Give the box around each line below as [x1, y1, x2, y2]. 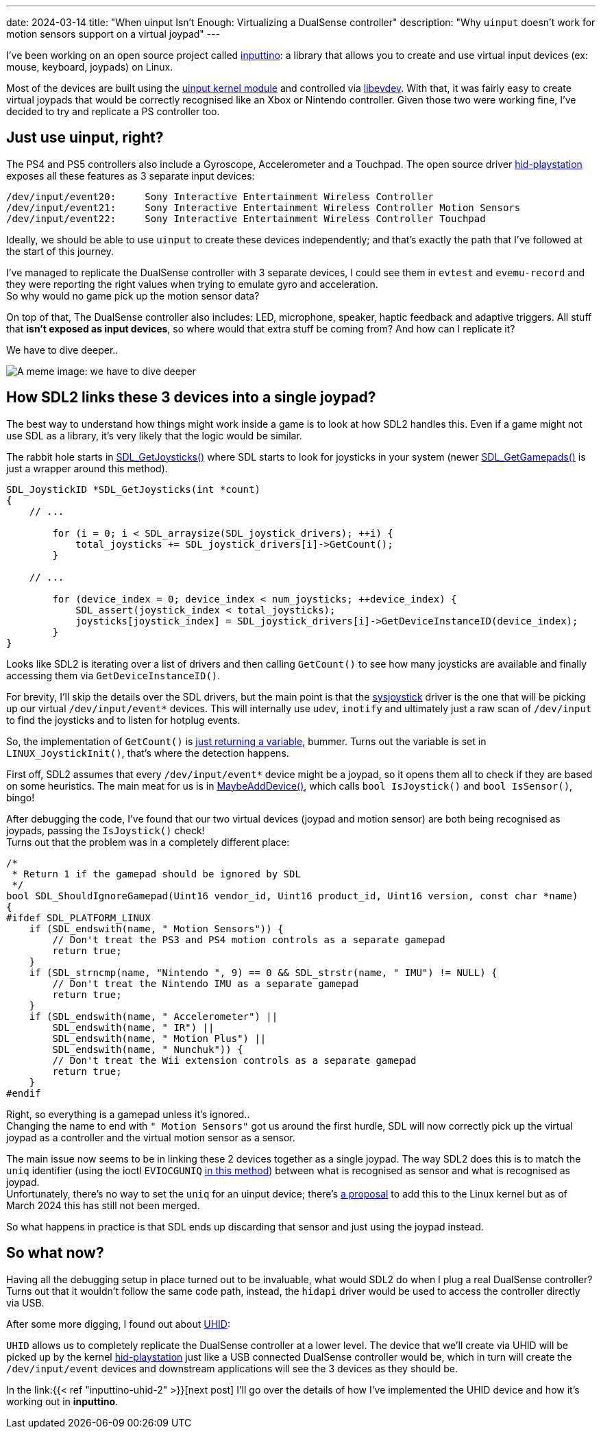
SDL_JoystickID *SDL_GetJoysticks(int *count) [6, 483, 260, 495]
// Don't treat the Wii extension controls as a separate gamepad [52, 1054, 417, 1066]
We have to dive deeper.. [6, 343, 119, 356]
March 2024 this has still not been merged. [6, 1199, 200, 1211]
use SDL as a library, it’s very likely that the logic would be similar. [6, 429, 302, 441]
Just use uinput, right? [6, 129, 164, 147]
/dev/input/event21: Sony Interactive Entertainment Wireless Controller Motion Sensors [6, 202, 521, 213]
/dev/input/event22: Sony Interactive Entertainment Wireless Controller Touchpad [6, 212, 486, 224]
